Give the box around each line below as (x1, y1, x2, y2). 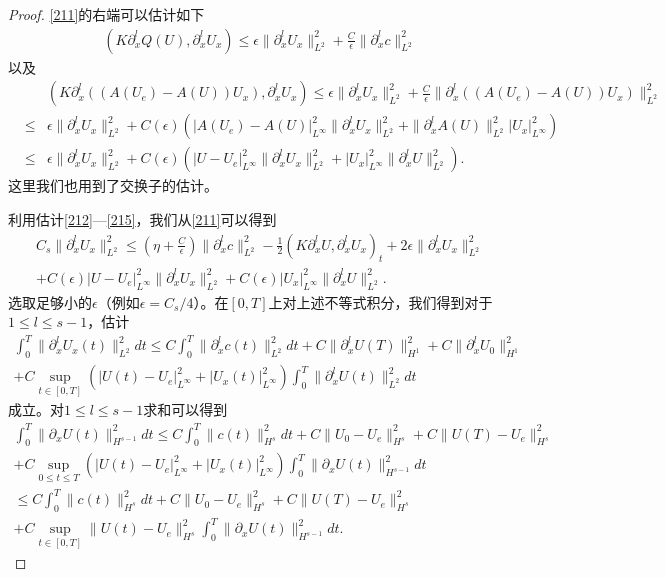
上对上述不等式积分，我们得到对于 (268, 291, 493, 312)
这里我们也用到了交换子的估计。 (8, 175, 218, 196)
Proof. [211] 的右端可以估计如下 (8, 4, 205, 24)
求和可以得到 (143, 399, 228, 420)
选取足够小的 (8, 291, 92, 312)
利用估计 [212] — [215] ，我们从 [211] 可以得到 (8, 208, 277, 229)
